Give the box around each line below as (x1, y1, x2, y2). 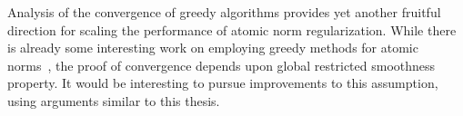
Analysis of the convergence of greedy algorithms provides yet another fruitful (7, 3, 441, 21)
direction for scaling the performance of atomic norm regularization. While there (7, 20, 457, 39)
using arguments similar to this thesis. (7, 91, 220, 110)
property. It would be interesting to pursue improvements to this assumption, (7, 73, 438, 92)
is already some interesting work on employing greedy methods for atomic (7, 38, 418, 57)
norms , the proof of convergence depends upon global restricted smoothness (7, 55, 436, 74)
